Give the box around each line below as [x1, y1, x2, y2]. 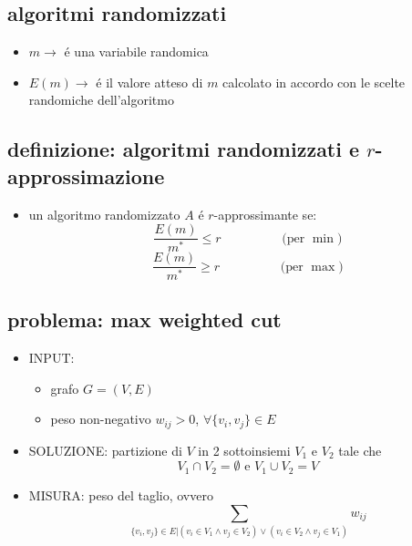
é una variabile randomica [64, 42, 209, 61]
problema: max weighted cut [7, 305, 282, 334]
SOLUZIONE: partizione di [28, 440, 182, 459]
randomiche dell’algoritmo [28, 90, 174, 109]
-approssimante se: [213, 204, 317, 223]
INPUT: [28, 348, 75, 367]
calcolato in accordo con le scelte [222, 72, 406, 91]
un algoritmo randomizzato [28, 204, 180, 223]
